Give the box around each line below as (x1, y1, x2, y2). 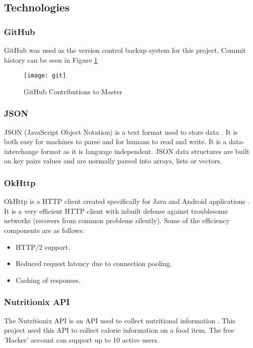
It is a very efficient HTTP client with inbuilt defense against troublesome (4, 205, 228, 216)
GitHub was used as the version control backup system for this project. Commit (4, 45, 246, 55)
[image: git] (24, 72, 66, 79)
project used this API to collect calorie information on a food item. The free (4, 325, 234, 335)
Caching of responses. (15, 274, 81, 285)
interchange (4, 146, 39, 156)
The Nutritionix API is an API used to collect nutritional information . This (4, 315, 236, 325)
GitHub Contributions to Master (24, 86, 122, 96)
